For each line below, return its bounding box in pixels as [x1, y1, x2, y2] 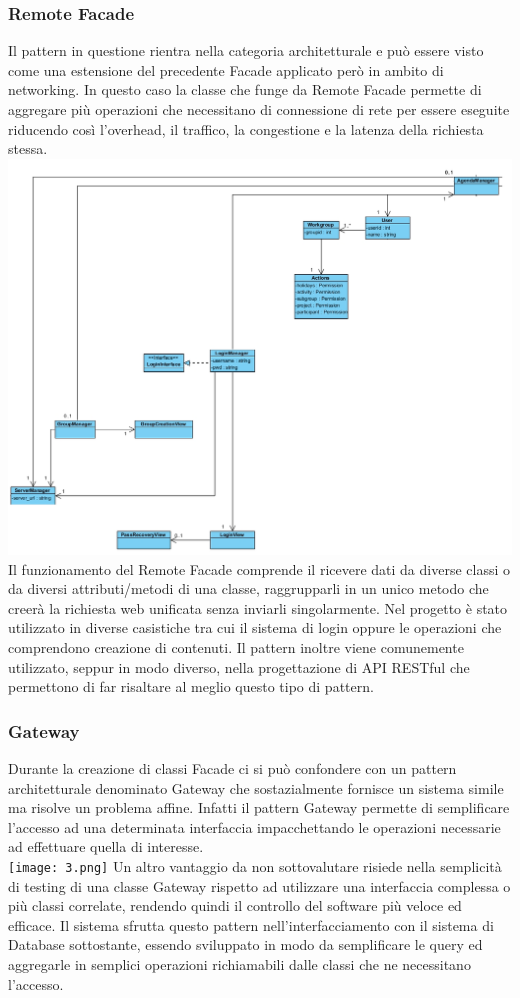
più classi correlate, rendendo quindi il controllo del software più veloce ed [8, 895, 462, 916]
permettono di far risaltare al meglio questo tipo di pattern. [8, 676, 374, 697]
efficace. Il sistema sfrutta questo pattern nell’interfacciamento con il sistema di [8, 914, 494, 935]
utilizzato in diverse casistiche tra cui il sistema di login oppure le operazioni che [8, 617, 502, 638]
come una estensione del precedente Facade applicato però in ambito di [8, 59, 444, 80]
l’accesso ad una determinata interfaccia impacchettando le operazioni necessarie [8, 816, 501, 837]
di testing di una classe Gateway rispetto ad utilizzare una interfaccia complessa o [8, 875, 511, 896]
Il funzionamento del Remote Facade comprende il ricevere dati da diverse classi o [8, 558, 510, 579]
